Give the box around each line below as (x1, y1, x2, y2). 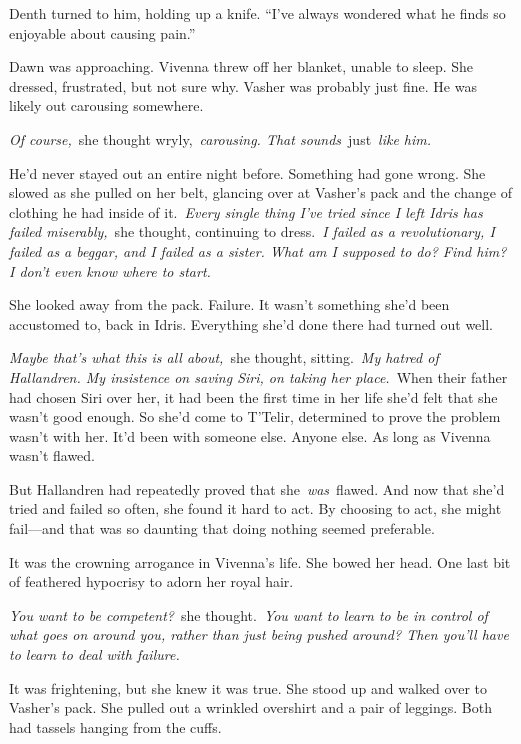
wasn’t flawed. (9, 445, 96, 466)
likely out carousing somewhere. (9, 95, 204, 116)
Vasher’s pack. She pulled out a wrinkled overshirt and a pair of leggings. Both (9, 697, 492, 718)
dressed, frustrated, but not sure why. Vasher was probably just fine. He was (9, 75, 477, 96)
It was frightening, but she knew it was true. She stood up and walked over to (9, 677, 487, 698)
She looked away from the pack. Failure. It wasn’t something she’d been (9, 294, 450, 315)
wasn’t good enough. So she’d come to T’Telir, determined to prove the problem (9, 406, 501, 427)
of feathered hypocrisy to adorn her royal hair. (9, 571, 294, 592)
